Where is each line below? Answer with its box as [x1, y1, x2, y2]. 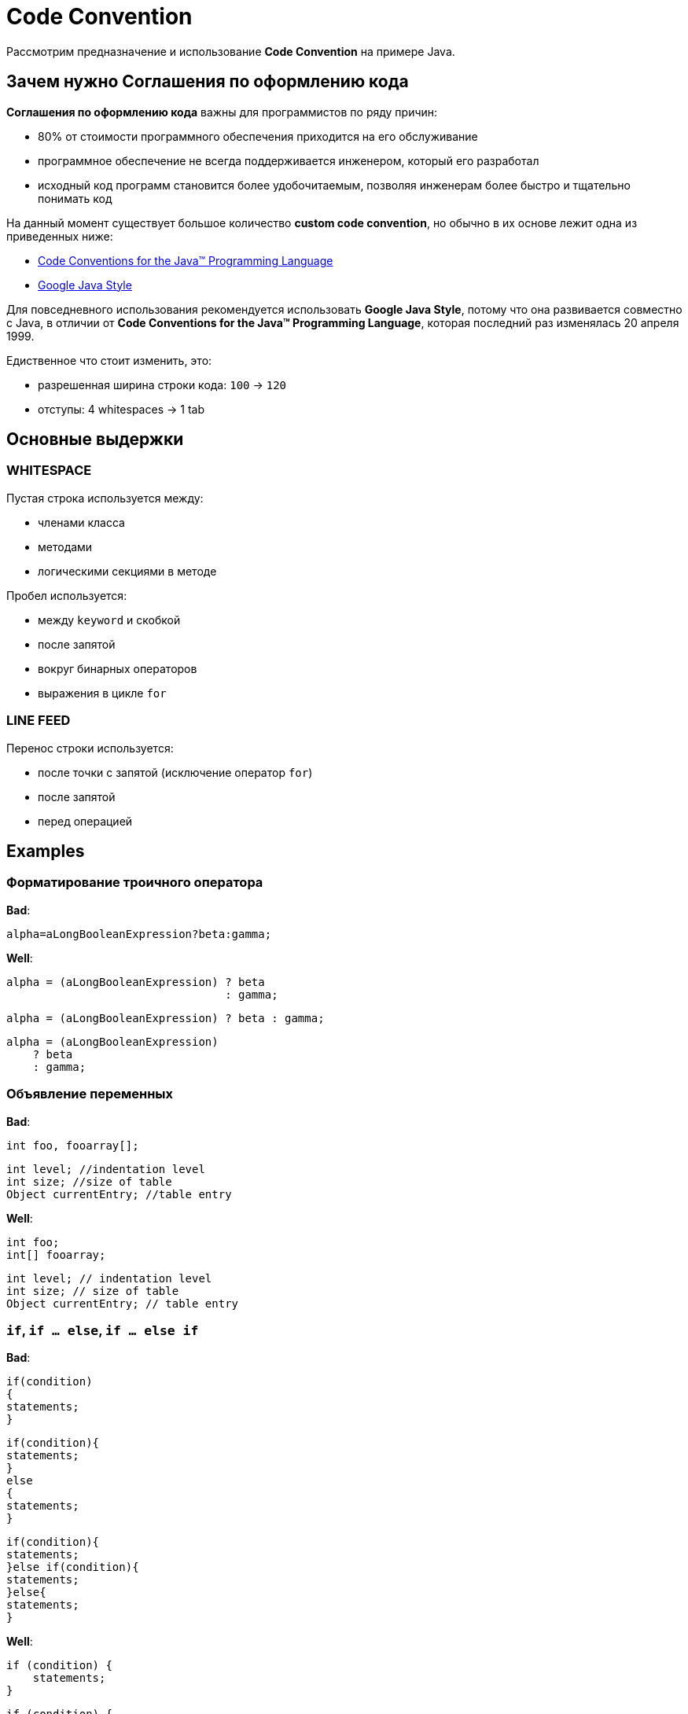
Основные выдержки [6, 429, 184, 450]
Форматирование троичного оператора [6, 874, 263, 891]
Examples [6, 840, 85, 861]
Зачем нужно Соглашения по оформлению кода [6, 72, 409, 92]
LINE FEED [6, 712, 71, 729]
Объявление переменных [6, 1086, 174, 1102]
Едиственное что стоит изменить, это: [6, 353, 212, 367]
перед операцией [38, 814, 133, 828]
